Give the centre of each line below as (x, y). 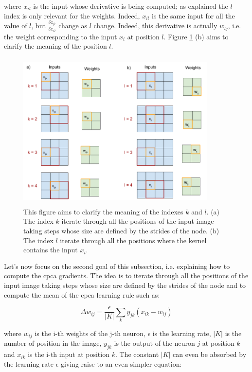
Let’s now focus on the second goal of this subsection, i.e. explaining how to (117, 266)
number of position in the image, (53, 343)
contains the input (51, 250)
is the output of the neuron (154, 343)
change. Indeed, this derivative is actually (155, 26)
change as (73, 26)
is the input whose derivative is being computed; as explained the (131, 6)
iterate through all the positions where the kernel (133, 240)
